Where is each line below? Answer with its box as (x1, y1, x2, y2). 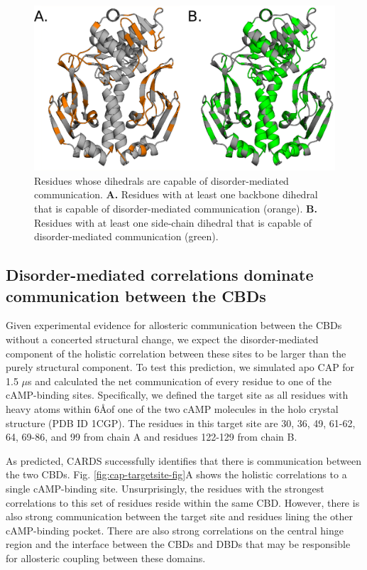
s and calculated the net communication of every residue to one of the (28, 373, 332, 388)
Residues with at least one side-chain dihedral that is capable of (34, 215, 312, 230)
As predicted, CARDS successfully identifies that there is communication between (6, 453, 362, 468)
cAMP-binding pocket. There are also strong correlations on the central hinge (6, 522, 344, 537)
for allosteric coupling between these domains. (6, 550, 206, 565)
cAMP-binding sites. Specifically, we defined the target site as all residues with (6, 387, 349, 402)
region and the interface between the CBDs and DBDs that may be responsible (6, 537, 351, 552)
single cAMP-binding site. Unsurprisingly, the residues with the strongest (6, 480, 324, 495)
